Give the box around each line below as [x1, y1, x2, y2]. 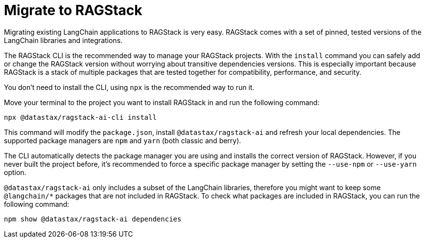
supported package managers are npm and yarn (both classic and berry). [4, 136, 241, 145]
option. [4, 168, 26, 176]
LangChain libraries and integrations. [4, 36, 123, 44]
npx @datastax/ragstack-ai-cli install [4, 113, 157, 121]
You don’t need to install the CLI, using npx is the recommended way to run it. [4, 83, 255, 91]
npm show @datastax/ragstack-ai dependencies [4, 215, 182, 223]
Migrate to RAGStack [4, 2, 142, 19]
